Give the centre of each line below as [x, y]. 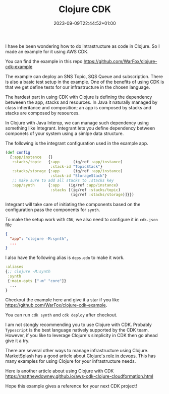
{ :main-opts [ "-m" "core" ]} [37, 281]
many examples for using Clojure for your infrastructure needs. [71, 361]
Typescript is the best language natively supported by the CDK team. [77, 330]
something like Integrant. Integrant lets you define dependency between [80, 128]
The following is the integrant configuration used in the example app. [77, 143]
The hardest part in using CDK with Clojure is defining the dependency [79, 97]
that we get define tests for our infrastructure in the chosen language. [78, 87]
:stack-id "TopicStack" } [76, 167]
